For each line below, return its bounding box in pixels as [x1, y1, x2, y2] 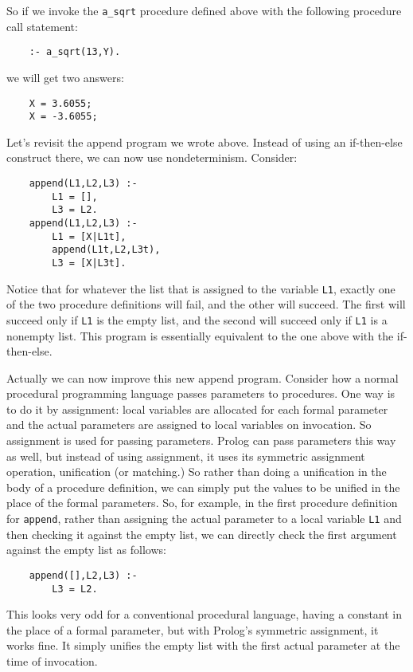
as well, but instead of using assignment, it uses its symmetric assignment [6, 447, 365, 464]
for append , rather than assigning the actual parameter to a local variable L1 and [6, 510, 402, 527]
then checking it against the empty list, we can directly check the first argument [6, 525, 397, 542]
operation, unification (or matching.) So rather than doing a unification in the [6, 463, 387, 480]
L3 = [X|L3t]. [52, 257, 127, 269]
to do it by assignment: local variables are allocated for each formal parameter [6, 400, 388, 417]
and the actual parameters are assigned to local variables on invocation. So [6, 416, 372, 433]
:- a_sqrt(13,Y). [29, 46, 121, 58]
